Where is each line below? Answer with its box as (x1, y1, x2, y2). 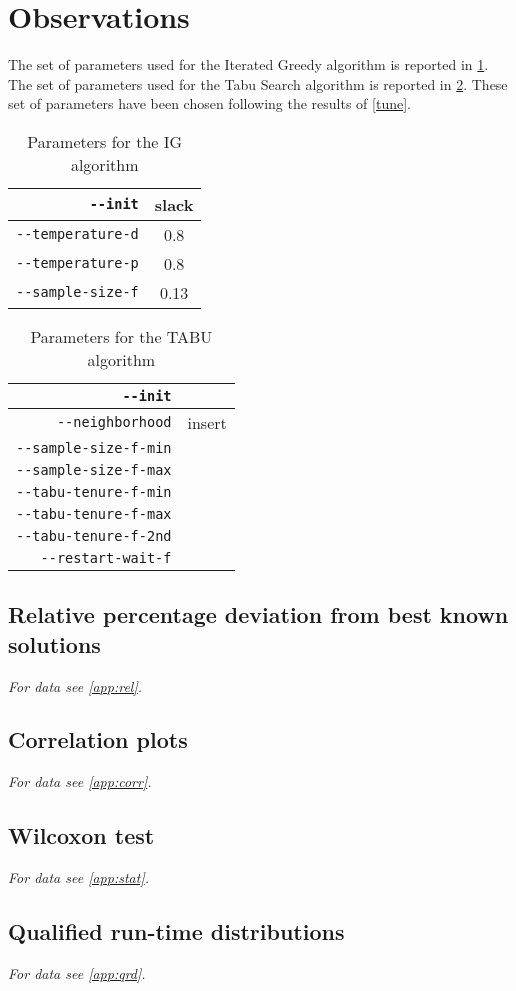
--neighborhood (56, 414, 172, 431)
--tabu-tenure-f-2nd (16, 527, 172, 544)
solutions (8, 628, 101, 659)
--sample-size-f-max (16, 461, 172, 478)
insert (187, 410, 227, 434)
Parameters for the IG (27, 129, 183, 153)
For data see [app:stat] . (8, 867, 150, 888)
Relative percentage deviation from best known (8, 599, 509, 630)
